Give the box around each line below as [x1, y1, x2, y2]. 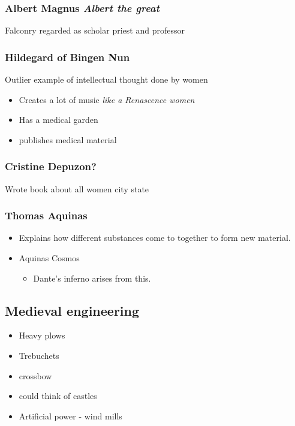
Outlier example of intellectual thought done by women [5, 73, 208, 86]
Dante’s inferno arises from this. [33, 271, 151, 284]
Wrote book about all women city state [5, 182, 149, 195]
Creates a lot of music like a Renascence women [19, 93, 195, 105]
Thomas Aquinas [5, 208, 88, 223]
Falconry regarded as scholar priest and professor [5, 24, 185, 37]
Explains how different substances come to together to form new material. [19, 231, 291, 244]
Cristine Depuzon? [5, 159, 97, 174]
